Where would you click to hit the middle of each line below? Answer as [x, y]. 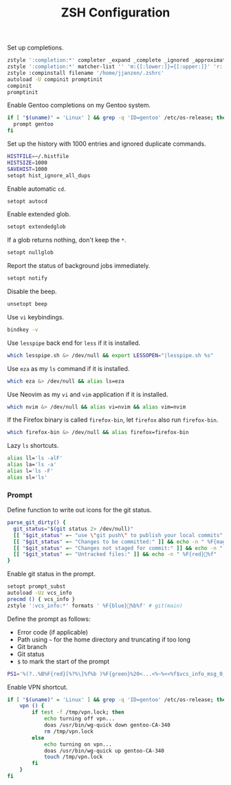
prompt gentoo [33, 124]
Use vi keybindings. [35, 317]
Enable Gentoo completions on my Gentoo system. [79, 105]
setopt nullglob [30, 253]
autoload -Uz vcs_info [40, 593]
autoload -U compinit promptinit [55, 79]
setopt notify [27, 278]
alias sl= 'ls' [27, 477]
